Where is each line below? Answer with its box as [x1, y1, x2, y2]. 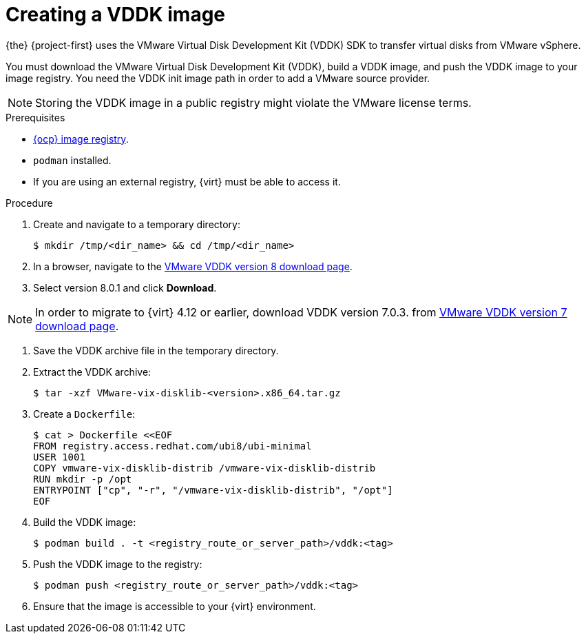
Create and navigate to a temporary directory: [33, 218, 241, 230]
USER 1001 [33, 451, 85, 463]
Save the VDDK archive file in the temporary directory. [33, 344, 279, 356]
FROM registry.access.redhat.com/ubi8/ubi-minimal [33, 440, 312, 452]
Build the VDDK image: [33, 516, 136, 528]
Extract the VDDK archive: [33, 365, 151, 378]
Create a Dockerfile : [33, 407, 136, 420]
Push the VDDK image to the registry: [33, 558, 202, 570]
